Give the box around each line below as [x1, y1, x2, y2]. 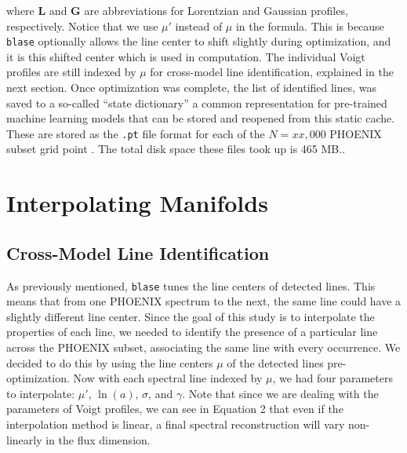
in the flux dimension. [45, 431, 151, 448]
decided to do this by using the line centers [6, 354, 213, 371]
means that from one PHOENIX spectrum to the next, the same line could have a [6, 293, 402, 309]
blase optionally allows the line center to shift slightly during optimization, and [6, 33, 391, 49]
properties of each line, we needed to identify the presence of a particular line [6, 323, 378, 340]
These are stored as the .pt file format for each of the [6, 125, 265, 141]
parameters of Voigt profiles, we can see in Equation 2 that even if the [6, 400, 343, 417]
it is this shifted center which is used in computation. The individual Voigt [6, 48, 365, 64]
